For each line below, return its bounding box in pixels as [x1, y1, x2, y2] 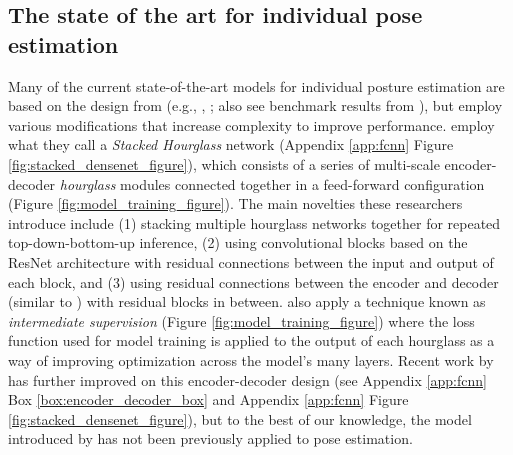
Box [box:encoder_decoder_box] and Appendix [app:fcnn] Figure [8, 389, 409, 410]
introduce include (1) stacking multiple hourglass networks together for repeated [8, 212, 501, 233]
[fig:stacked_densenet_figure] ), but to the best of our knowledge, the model [8, 408, 472, 429]
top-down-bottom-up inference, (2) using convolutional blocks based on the [8, 232, 468, 253]
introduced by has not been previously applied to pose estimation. [8, 428, 413, 449]
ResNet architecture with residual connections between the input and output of [8, 251, 494, 272]
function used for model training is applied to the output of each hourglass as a [8, 330, 495, 351]
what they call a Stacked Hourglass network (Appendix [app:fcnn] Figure [8, 134, 454, 155]
